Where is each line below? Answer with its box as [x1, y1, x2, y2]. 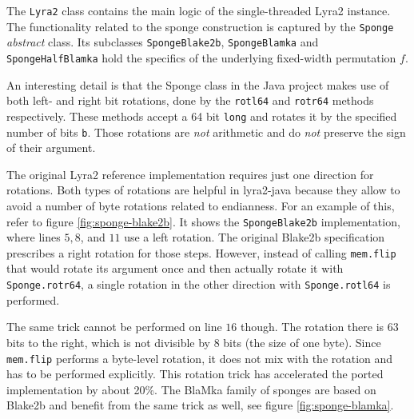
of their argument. [6, 139, 96, 156]
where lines [6, 229, 61, 245]
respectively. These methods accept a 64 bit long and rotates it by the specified [6, 107, 397, 124]
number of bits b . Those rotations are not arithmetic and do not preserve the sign [6, 123, 406, 140]
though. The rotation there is [241, 318, 384, 335]
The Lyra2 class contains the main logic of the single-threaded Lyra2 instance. [6, 2, 391, 18]
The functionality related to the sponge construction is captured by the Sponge [6, 18, 394, 34]
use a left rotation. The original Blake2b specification [124, 229, 385, 245]
